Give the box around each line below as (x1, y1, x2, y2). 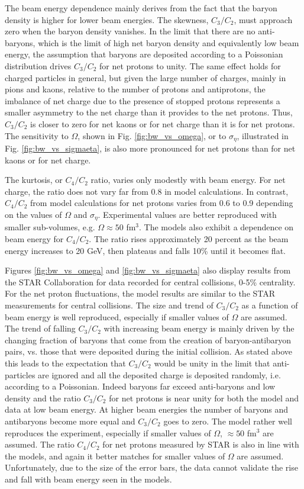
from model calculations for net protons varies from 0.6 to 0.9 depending (30, 197, 293, 209)
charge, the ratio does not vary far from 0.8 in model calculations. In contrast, (5, 185, 289, 197)
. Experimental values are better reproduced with (98, 208, 277, 220)
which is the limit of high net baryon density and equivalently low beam (38, 36, 299, 49)
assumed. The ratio (5, 438, 75, 451)
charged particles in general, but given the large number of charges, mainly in (5, 71, 286, 83)
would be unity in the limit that (154, 356, 270, 369)
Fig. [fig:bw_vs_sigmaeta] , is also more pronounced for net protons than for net (5, 141, 296, 154)
